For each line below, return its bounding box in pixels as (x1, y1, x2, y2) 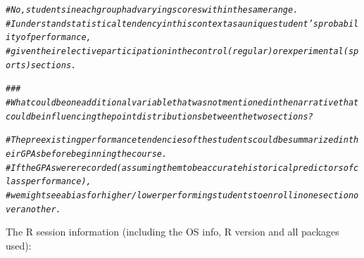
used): (6, 238, 32, 252)
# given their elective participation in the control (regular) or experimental (6, 46, 344, 56)
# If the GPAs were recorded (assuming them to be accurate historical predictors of (6, 162, 354, 173)
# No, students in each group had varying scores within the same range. (6, 5, 299, 15)
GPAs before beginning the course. (20, 148, 168, 159)
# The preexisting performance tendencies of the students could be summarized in (6, 135, 349, 146)
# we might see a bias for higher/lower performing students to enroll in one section (6, 190, 354, 200)
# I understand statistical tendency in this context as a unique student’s (6, 18, 318, 29)
